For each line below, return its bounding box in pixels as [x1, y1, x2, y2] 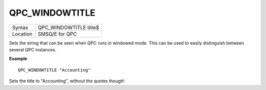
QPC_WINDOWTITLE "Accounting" [18, 67, 91, 73]
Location [12, 30, 33, 37]
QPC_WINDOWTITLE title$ [37, 24, 100, 31]
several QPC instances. [9, 46, 57, 52]
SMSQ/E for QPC [37, 30, 77, 37]
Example [9, 56, 28, 62]
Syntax [12, 24, 29, 31]
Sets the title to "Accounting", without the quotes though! [9, 78, 125, 84]
